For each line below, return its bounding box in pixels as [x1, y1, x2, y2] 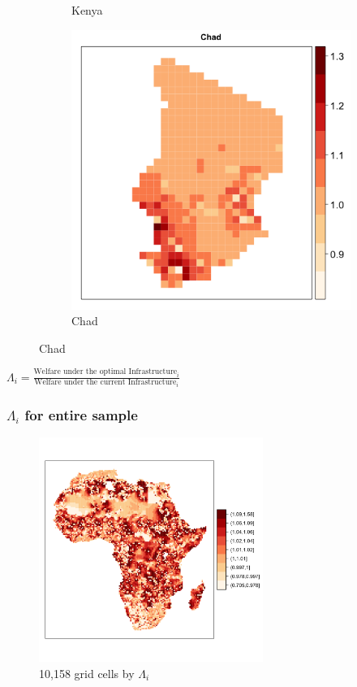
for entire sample [24, 405, 138, 425]
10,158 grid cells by [39, 664, 135, 681]
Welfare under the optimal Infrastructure [33, 367, 178, 376]
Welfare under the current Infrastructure [34, 378, 177, 387]
